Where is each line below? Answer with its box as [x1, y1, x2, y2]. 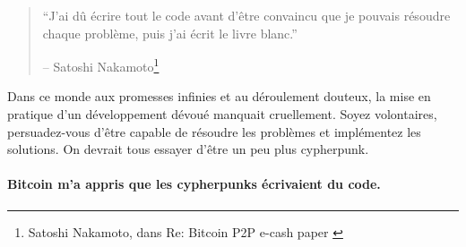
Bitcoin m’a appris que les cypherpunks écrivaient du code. [7, 175, 381, 193]
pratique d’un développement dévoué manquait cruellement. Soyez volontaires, [7, 105, 437, 123]
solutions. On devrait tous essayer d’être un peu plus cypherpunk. [7, 140, 369, 158]
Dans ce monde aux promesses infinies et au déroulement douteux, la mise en [7, 87, 431, 106]
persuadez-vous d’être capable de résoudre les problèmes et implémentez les [7, 122, 421, 141]
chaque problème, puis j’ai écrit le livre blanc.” [42, 23, 298, 42]
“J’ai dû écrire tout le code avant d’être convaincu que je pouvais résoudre [42, 6, 451, 24]
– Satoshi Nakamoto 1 [42, 55, 160, 75]
